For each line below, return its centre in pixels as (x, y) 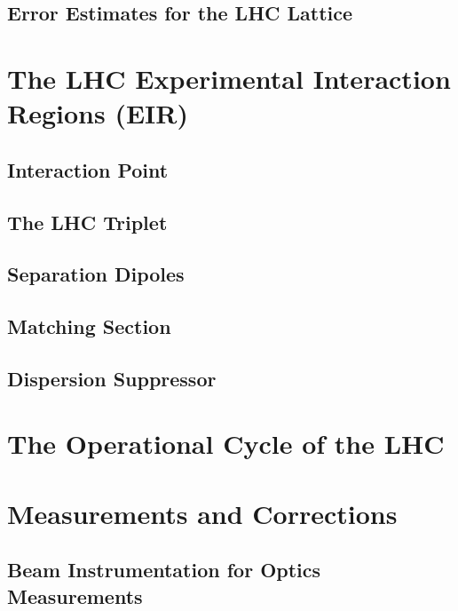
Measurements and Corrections (202, 513)
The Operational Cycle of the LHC (226, 444)
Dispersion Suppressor (112, 378)
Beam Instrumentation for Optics (164, 570)
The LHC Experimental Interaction (229, 78)
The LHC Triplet (87, 222)
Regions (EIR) (98, 113)
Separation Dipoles (96, 274)
